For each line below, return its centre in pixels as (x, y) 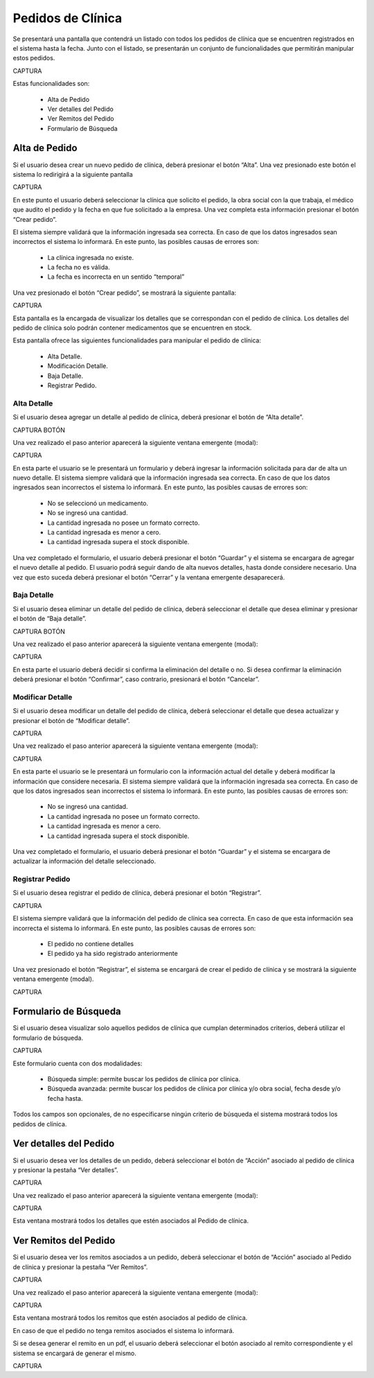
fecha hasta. (65, 1098)
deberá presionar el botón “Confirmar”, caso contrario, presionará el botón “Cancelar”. (136, 679)
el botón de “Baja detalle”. (50, 619)
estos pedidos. (34, 58)
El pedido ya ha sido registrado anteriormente (113, 954)
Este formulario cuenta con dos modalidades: (78, 1063)
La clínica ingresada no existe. (91, 257)
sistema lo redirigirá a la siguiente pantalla (73, 174)
